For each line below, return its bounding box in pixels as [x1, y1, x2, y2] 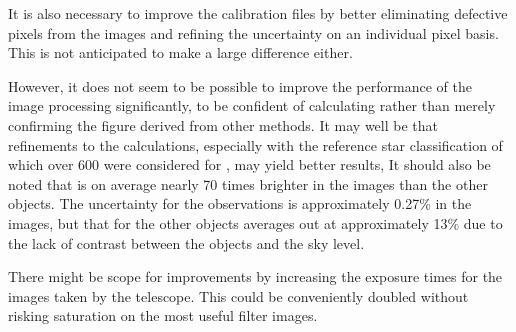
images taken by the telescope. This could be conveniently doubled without [8, 285, 469, 306]
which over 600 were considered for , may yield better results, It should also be [8, 154, 491, 175]
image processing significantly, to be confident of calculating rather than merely [8, 95, 496, 116]
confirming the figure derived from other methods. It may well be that [8, 114, 438, 135]
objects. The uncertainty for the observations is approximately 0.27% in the [8, 193, 472, 214]
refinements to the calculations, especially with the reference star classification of [8, 134, 503, 155]
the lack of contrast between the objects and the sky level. [8, 232, 365, 253]
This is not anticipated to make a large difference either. [8, 42, 353, 63]
